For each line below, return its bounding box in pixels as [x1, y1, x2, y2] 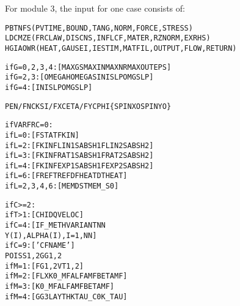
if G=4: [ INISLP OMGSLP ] [5, 83, 93, 92]
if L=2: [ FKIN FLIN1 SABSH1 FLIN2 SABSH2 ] [5, 141, 154, 150]
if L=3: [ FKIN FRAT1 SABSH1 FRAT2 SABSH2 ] [5, 151, 154, 160]
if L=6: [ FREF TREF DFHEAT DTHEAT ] [5, 171, 128, 181]
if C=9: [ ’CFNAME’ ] [5, 241, 75, 250]
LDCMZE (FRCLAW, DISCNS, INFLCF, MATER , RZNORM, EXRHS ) [5, 34, 211, 43]
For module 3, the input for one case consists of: [5, 2, 185, 14]
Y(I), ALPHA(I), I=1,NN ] [5, 231, 97, 240]
